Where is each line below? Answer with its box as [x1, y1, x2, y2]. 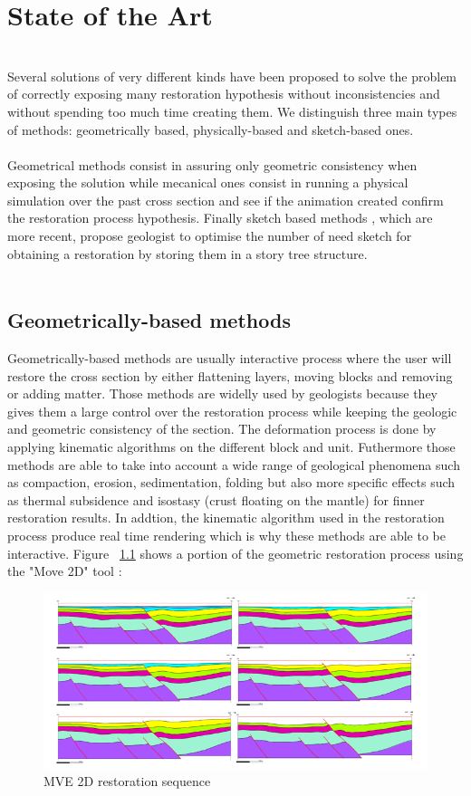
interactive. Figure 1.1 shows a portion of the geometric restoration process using [7, 543, 464, 562]
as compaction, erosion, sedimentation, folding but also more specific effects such [7, 473, 456, 492]
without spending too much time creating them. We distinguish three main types [7, 101, 457, 120]
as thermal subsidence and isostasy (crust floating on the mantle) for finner [7, 490, 425, 509]
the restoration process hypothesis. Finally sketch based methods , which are [7, 208, 433, 227]
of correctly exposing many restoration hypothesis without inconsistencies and [7, 84, 440, 103]
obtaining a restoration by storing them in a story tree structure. [7, 244, 368, 263]
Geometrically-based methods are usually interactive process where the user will [7, 349, 452, 368]
